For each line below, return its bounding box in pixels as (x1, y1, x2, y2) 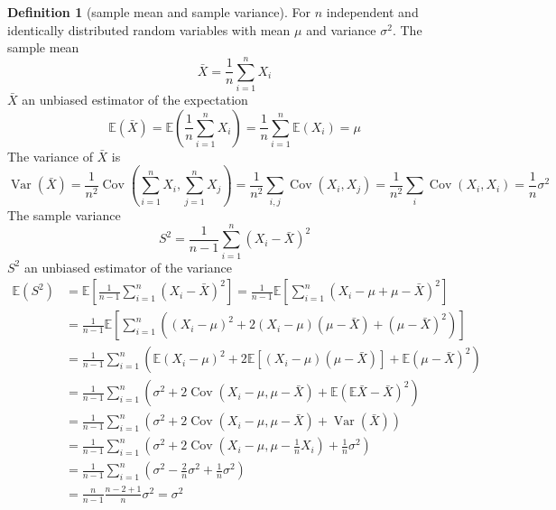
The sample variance (7, 205, 121, 224)
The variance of (7, 146, 93, 165)
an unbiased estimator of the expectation (22, 89, 248, 108)
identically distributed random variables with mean (7, 20, 291, 39)
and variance (306, 20, 376, 39)
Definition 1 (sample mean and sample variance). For (7, 3, 311, 21)
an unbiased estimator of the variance (23, 257, 233, 276)
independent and (326, 3, 419, 21)
